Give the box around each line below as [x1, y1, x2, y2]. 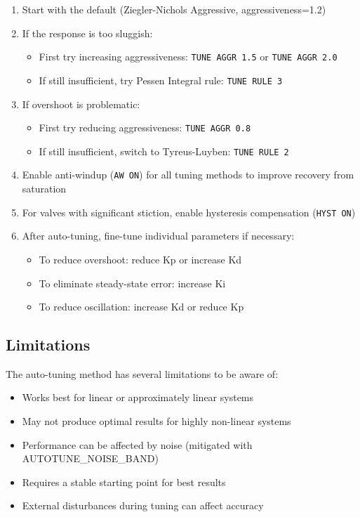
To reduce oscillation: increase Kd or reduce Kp [39, 299, 244, 314]
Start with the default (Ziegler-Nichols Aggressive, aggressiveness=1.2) [22, 2, 326, 16]
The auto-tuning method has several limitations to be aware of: [6, 366, 279, 381]
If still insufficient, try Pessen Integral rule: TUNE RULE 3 [39, 72, 283, 87]
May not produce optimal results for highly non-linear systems [22, 414, 291, 428]
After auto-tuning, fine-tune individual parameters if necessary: [22, 228, 295, 243]
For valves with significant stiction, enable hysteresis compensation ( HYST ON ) [22, 204, 356, 219]
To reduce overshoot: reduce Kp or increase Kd [39, 251, 242, 266]
